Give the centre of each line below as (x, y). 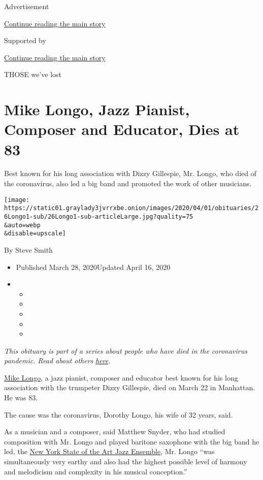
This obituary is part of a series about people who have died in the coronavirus (126, 350)
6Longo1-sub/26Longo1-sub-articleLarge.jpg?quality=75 (99, 216)
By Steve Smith (28, 249)
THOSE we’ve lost (33, 74)
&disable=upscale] (35, 234)
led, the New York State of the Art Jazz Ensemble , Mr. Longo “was (109, 451)
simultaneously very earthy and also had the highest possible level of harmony (126, 461)
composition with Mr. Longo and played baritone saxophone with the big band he (132, 441)
